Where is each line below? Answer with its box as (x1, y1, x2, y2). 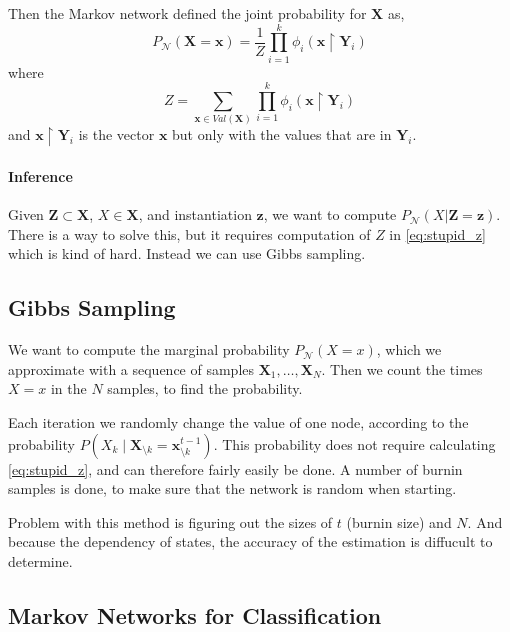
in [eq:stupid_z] (389, 223, 486, 244)
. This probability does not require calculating (213, 433, 496, 454)
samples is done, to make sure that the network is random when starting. (8, 478, 457, 499)
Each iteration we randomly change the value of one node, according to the (8, 411, 469, 432)
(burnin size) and (346, 511, 452, 532)
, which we (376, 339, 442, 360)
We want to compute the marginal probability (8, 339, 290, 360)
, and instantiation (138, 204, 252, 225)
